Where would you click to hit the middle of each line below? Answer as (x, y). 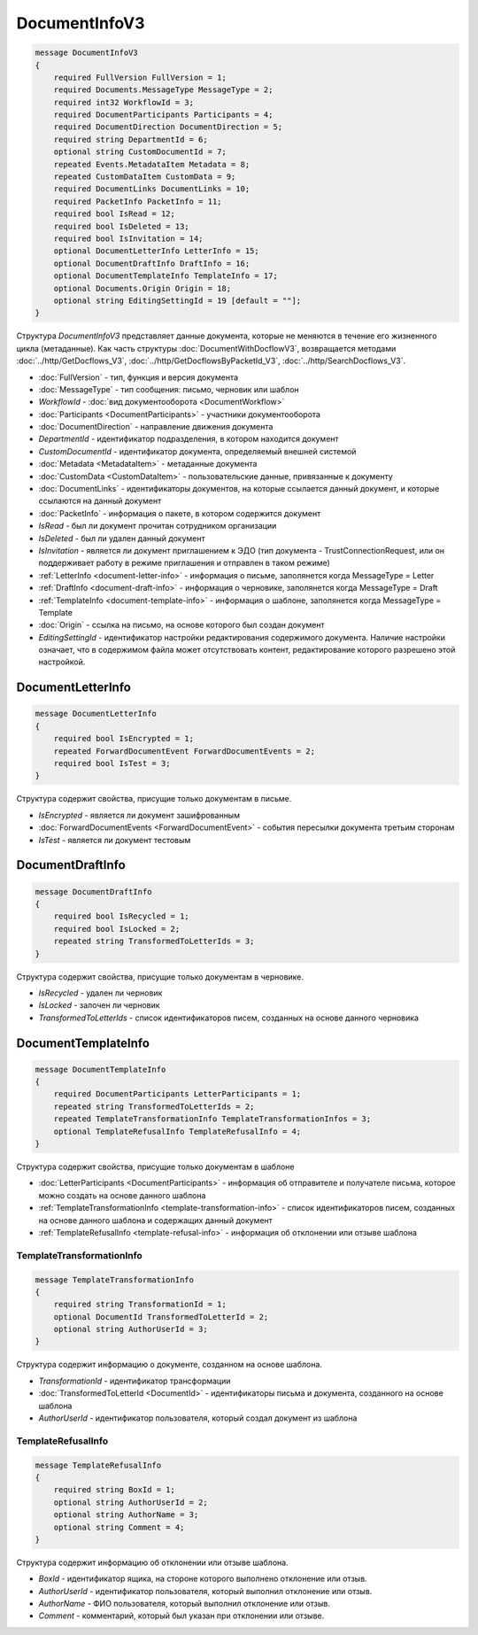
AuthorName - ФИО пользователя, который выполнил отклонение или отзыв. (185, 1604)
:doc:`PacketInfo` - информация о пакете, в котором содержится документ (180, 513)
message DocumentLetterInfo (96, 714)
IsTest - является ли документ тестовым (115, 840)
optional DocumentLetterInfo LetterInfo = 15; (157, 251)
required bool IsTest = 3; (112, 763)
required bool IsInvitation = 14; (128, 239)
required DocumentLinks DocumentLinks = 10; (152, 189)
